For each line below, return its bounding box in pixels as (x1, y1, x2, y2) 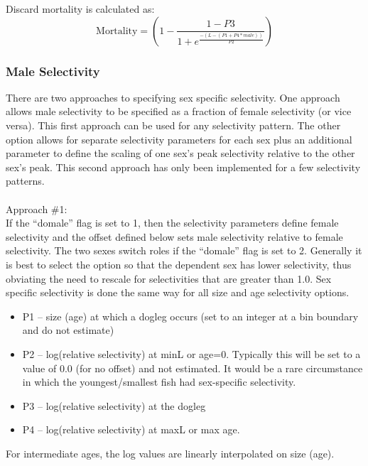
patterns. (6, 173, 45, 188)
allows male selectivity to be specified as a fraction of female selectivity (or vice (6, 104, 352, 119)
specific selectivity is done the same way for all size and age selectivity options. (6, 285, 350, 300)
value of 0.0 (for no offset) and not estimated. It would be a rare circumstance (22, 360, 363, 375)
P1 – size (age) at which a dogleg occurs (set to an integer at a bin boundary (22, 308, 359, 323)
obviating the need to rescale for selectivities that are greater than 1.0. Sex (6, 271, 332, 286)
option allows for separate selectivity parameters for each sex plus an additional (6, 131, 352, 146)
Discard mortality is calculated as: (6, 1, 155, 16)
